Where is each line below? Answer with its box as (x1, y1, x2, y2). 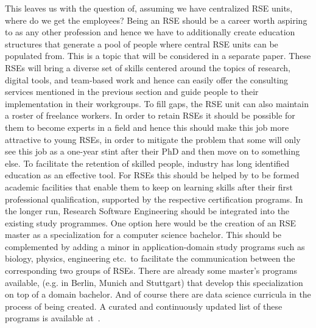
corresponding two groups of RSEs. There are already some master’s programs (5, 264, 297, 277)
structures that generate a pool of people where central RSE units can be (5, 37, 278, 50)
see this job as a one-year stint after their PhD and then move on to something (5, 145, 300, 158)
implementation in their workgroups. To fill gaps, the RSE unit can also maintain (5, 97, 309, 110)
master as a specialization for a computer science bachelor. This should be (5, 228, 282, 241)
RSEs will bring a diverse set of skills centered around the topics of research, (5, 61, 290, 74)
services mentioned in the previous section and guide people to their (5, 85, 259, 98)
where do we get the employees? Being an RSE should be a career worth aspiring (5, 13, 307, 26)
